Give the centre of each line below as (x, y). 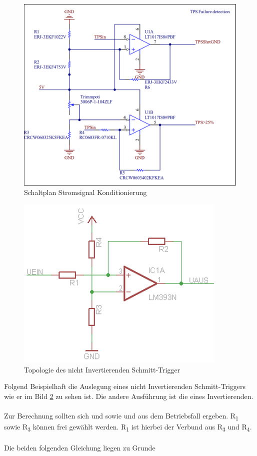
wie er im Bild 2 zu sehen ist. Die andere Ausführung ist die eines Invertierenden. (129, 396)
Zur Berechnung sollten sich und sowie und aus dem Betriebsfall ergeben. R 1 (121, 416)
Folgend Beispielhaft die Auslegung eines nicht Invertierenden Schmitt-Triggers (125, 386)
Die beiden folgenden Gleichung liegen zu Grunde (80, 447)
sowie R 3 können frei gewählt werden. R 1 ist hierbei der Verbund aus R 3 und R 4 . (128, 427)
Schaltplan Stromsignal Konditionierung (85, 192)
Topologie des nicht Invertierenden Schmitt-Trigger (102, 369)
